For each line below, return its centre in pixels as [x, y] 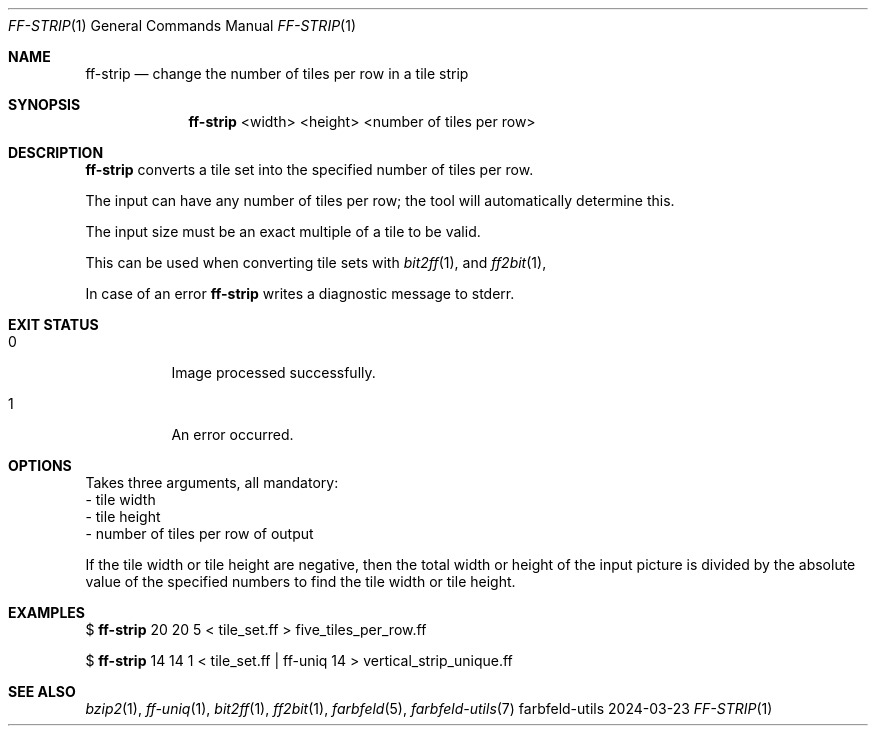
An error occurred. [232, 434]
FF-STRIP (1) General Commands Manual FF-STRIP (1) [182, 25]
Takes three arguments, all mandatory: [212, 482]
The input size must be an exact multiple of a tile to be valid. [283, 231]
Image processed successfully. [273, 372]
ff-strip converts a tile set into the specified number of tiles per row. [309, 169]
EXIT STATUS [53, 324]
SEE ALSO [42, 691]
